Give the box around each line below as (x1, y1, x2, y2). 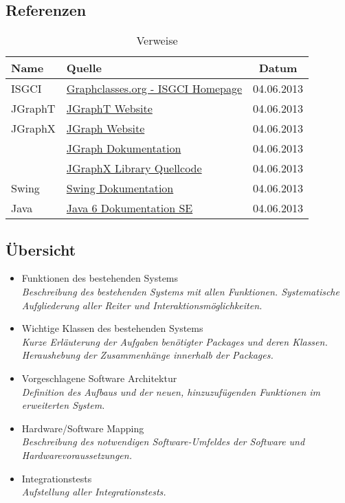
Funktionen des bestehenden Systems (21, 271, 179, 285)
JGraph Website (66, 120, 145, 137)
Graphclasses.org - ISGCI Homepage (66, 80, 243, 97)
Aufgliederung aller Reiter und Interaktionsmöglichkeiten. (21, 298, 263, 312)
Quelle (66, 60, 102, 76)
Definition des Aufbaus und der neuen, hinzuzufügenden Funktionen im (21, 384, 321, 399)
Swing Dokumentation (66, 180, 174, 197)
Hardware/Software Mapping (21, 421, 144, 435)
